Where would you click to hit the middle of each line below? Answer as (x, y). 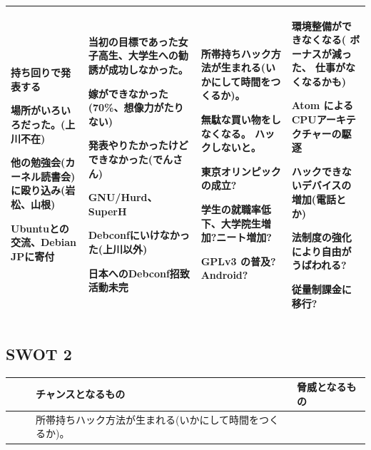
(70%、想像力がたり (136, 107)
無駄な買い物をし (241, 119)
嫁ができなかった (128, 93)
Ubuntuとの (40, 228)
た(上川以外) (118, 249)
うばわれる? (319, 265)
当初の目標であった (133, 41)
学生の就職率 (231, 209)
